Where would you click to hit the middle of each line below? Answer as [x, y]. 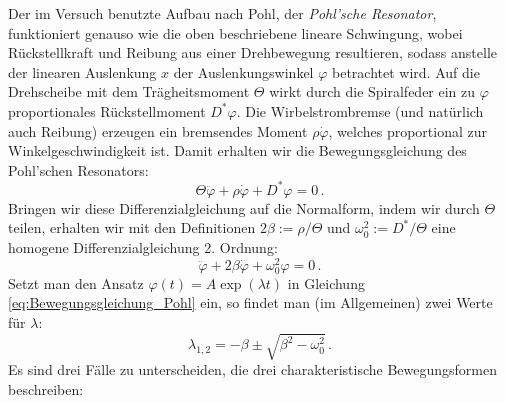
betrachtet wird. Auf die [406, 71]
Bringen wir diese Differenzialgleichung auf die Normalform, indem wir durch [244, 207]
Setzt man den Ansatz [76, 282]
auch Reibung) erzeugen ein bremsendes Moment [158, 130]
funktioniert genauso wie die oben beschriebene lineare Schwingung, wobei [235, 32]
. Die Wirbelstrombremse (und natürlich [360, 110]
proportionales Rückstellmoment [107, 110]
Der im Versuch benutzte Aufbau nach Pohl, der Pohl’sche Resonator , [222, 13]
